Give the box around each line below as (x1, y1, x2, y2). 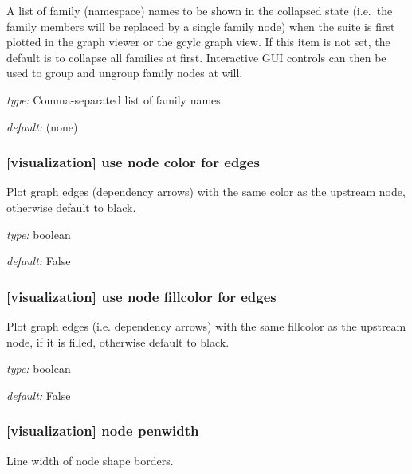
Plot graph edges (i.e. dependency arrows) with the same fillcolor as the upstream (6, 317, 406, 334)
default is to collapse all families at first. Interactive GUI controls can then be (6, 49, 386, 65)
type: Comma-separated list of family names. (6, 91, 224, 108)
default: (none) (6, 118, 78, 135)
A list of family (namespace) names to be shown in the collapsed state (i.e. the (6, 2, 393, 18)
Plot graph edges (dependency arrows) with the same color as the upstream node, (6, 183, 406, 200)
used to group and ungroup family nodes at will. (6, 65, 243, 81)
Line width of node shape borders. (6, 452, 174, 468)
